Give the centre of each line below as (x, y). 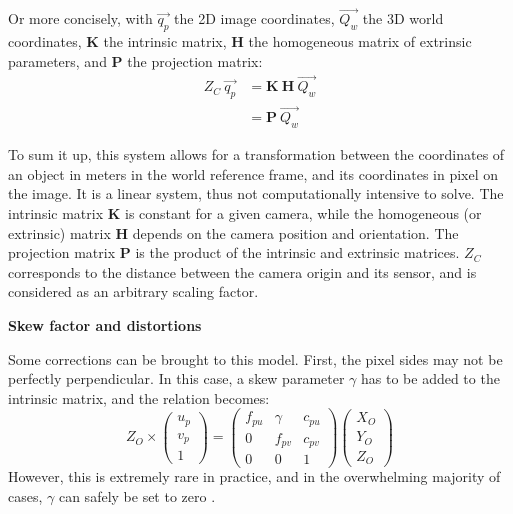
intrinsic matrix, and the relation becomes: (139, 397)
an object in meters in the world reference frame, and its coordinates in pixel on (253, 173)
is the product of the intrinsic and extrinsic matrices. (297, 252)
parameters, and (57, 60)
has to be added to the (430, 378)
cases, (25, 496)
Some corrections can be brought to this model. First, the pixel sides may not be (255, 358)
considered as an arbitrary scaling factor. (133, 291)
